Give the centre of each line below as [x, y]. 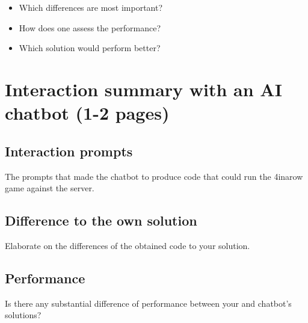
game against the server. [50, 188]
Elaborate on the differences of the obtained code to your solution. [128, 245]
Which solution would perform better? [90, 48]
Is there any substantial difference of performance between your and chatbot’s [148, 303]
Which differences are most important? [91, 7]
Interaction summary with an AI [143, 89]
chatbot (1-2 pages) [87, 113]
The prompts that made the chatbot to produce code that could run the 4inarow [154, 176]
